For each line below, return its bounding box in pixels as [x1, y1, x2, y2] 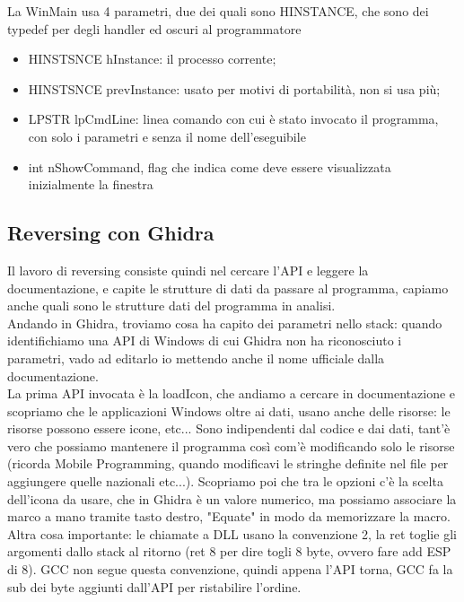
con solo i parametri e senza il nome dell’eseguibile [28, 127, 306, 145]
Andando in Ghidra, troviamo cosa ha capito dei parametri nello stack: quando [7, 313, 442, 332]
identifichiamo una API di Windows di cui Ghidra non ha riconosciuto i [7, 331, 402, 350]
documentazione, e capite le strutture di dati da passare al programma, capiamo [7, 278, 449, 297]
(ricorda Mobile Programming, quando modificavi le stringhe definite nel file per [7, 454, 449, 473]
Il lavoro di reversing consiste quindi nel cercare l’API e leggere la [7, 260, 369, 279]
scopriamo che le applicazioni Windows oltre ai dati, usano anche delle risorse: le [7, 401, 451, 420]
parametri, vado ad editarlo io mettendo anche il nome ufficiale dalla [7, 348, 385, 367]
